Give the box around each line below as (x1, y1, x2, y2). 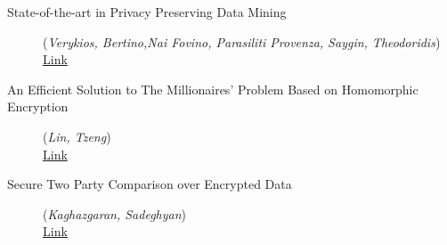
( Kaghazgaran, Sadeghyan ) (43, 204, 187, 223)
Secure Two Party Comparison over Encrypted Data (7, 175, 292, 193)
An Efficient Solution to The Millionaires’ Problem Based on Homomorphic (7, 79, 419, 98)
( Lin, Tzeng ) (43, 127, 111, 145)
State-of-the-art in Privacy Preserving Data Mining (7, 3, 287, 20)
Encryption (7, 97, 69, 116)
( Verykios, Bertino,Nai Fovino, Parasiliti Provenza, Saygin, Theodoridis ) (43, 32, 441, 51)
